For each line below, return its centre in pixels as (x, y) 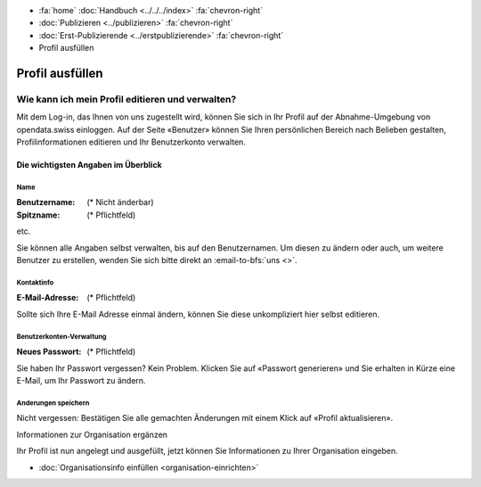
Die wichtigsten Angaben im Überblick (89, 165)
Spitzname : (38, 215)
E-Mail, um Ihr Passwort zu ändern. (81, 380)
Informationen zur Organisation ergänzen (92, 434)
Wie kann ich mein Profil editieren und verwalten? (126, 99)
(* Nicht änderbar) (121, 202)
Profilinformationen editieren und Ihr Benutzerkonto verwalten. (131, 142)
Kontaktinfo (35, 282)
